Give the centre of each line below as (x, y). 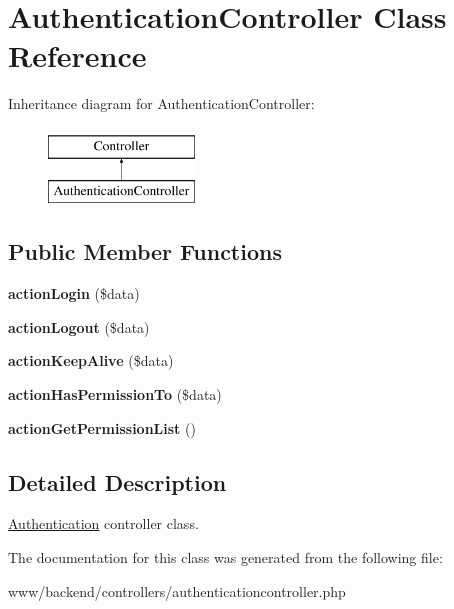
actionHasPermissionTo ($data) (115, 394)
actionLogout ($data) (79, 326)
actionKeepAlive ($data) (91, 360)
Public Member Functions (145, 251)
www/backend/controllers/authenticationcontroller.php (177, 590)
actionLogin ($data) (74, 293)
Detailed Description (117, 481)
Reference (77, 55)
